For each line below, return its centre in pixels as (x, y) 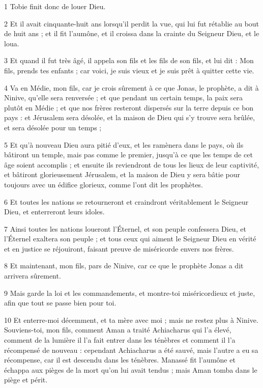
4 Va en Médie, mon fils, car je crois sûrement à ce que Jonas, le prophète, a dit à (131, 87)
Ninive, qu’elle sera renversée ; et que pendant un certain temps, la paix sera (124, 98)
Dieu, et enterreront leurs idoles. (54, 212)
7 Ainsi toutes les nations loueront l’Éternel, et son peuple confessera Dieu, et (125, 228)
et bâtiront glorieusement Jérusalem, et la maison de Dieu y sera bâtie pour (122, 174)
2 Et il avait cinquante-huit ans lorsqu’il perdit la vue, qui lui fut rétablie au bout (132, 23)
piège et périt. (26, 380)
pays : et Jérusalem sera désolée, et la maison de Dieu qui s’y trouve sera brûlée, (129, 117)
